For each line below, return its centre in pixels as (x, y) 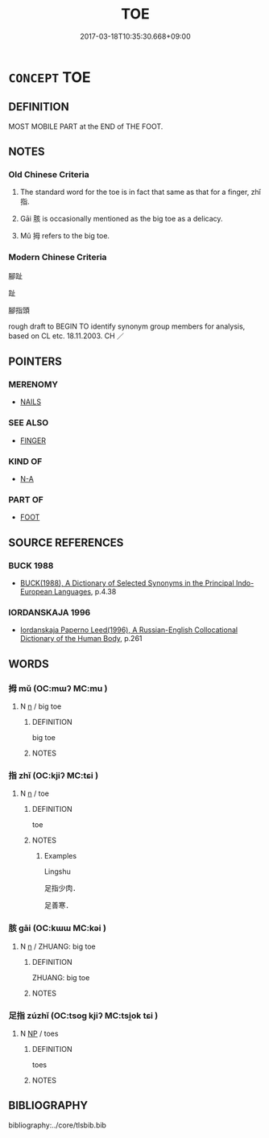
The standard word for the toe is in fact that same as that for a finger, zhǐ (141, 192)
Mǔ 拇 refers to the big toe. (65, 236)
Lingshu (57, 871)
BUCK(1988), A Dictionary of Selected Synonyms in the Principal (127, 583)
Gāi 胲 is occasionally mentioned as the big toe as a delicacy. (121, 219)
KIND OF (25, 461)
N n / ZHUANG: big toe (58, 946)
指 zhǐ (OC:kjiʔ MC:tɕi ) (54, 776)
